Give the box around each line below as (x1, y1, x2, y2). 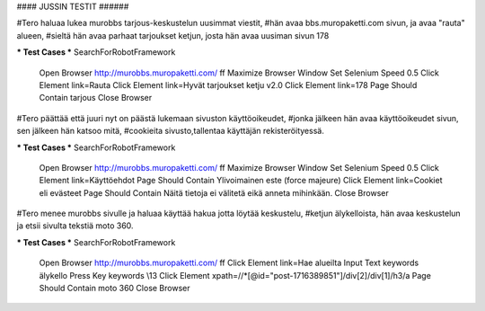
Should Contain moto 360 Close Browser (39, 283, 190, 294)
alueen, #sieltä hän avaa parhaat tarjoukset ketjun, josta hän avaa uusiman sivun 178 (16, 30, 330, 40)
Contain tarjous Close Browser (39, 93, 153, 103)
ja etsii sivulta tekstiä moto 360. (16, 220, 134, 231)
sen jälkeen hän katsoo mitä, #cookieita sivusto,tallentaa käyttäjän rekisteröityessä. (16, 126, 325, 137)
